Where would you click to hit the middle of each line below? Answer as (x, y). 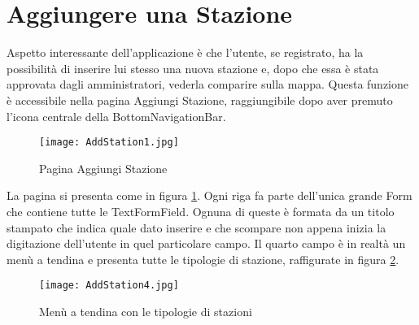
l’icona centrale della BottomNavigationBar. (116, 116)
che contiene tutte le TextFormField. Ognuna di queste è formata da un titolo (201, 211)
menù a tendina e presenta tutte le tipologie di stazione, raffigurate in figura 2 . (203, 259)
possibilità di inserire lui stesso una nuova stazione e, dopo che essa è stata (193, 68)
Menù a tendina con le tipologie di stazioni (146, 311)
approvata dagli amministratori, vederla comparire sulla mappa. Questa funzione (208, 84)
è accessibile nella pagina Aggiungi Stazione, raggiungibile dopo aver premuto (200, 100)
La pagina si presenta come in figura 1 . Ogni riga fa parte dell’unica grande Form (209, 195)
